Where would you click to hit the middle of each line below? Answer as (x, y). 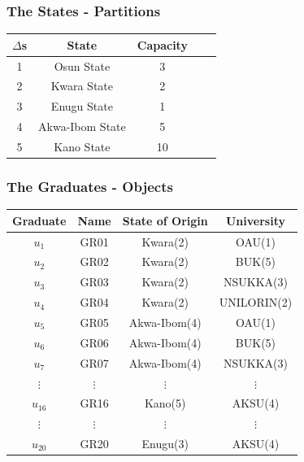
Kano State (82, 146)
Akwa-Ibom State (82, 126)
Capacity (162, 44)
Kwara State (82, 86)
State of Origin (165, 220)
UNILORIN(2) (256, 302)
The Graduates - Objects (90, 186)
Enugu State (82, 106)
